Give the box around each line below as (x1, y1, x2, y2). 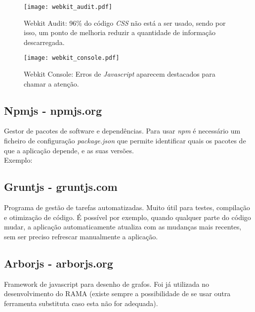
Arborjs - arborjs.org (4, 255, 113, 270)
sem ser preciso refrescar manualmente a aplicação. (4, 231, 158, 241)
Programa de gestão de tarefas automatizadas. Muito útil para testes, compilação (4, 202, 250, 213)
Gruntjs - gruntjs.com (4, 179, 118, 194)
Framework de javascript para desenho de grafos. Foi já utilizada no (4, 278, 210, 289)
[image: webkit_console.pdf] (24, 54, 120, 62)
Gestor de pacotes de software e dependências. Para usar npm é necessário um (4, 126, 241, 136)
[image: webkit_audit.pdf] (24, 3, 112, 10)
